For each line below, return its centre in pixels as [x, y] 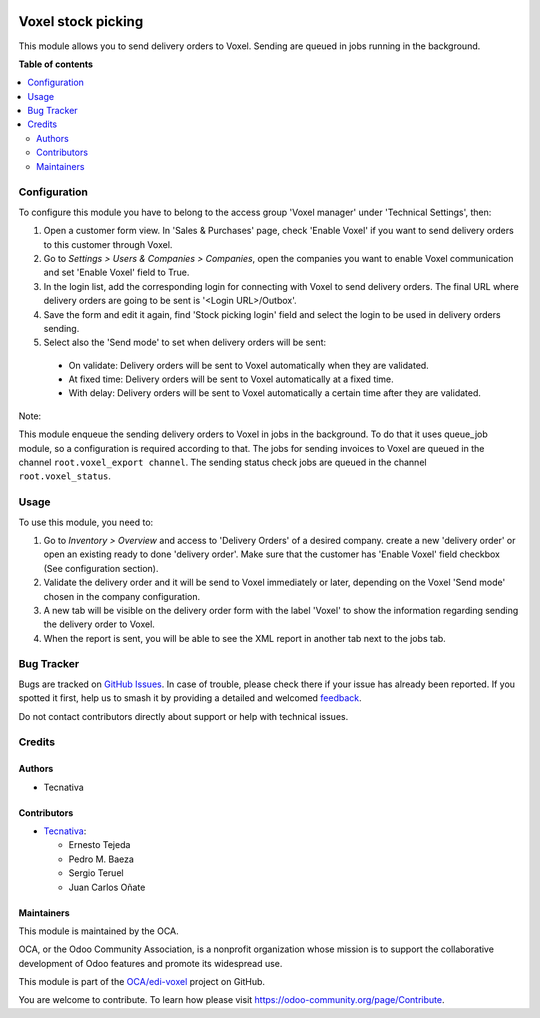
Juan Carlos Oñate [107, 887]
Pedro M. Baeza [101, 859]
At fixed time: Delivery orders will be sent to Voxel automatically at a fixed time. [231, 379]
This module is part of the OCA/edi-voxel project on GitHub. [141, 982]
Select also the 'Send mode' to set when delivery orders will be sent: [185, 342]
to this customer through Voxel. [108, 244]
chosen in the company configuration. [121, 596]
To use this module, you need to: [86, 522]
